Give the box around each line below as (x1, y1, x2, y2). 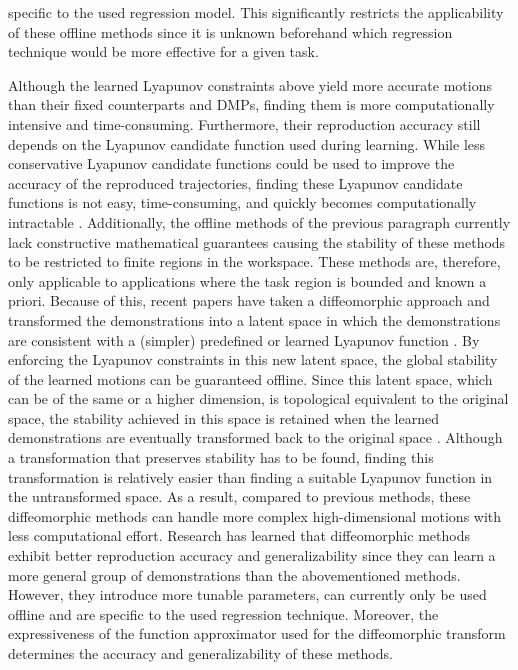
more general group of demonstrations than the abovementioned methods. (8, 564, 461, 585)
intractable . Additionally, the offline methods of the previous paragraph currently (8, 211, 511, 232)
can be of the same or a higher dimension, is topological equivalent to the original (8, 388, 509, 409)
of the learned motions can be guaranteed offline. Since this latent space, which (8, 368, 493, 389)
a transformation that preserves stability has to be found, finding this (8, 447, 434, 468)
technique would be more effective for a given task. (8, 41, 319, 62)
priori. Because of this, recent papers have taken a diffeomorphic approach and (8, 290, 490, 311)
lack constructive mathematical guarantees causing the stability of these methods (8, 231, 506, 252)
